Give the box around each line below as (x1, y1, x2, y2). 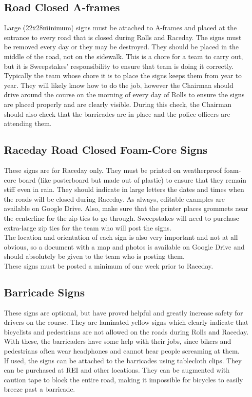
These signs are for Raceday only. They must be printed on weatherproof (4, 165, 222, 175)
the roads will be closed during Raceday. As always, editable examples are (4, 193, 225, 204)
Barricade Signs (4, 284, 85, 299)
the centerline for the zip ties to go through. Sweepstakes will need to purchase (4, 212, 239, 223)
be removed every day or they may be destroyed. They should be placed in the (4, 42, 239, 52)
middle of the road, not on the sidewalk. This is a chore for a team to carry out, (4, 51, 243, 61)
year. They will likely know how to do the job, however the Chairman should (4, 80, 233, 90)
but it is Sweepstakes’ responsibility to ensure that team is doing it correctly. (4, 61, 234, 71)
